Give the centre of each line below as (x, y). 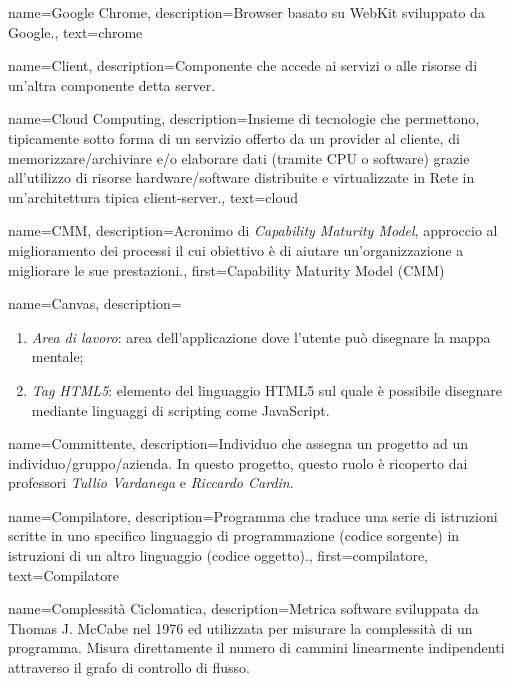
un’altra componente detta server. (112, 84)
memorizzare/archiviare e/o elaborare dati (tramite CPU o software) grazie (239, 157)
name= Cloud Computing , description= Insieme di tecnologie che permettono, (244, 118)
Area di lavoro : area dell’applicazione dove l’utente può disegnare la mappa (261, 336)
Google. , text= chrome (75, 31)
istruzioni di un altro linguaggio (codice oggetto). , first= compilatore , (218, 555)
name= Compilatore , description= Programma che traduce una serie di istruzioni (253, 515)
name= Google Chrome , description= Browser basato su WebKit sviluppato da (246, 12)
